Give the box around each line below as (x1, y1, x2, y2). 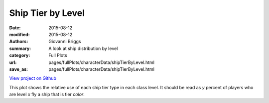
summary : (9, 45, 31, 51)
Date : (9, 25, 21, 31)
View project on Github (9, 75, 57, 81)
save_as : (9, 66, 28, 72)
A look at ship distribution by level (48, 45, 118, 51)
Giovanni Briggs (48, 39, 82, 45)
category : (9, 52, 30, 58)
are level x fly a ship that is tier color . (9, 92, 85, 98)
